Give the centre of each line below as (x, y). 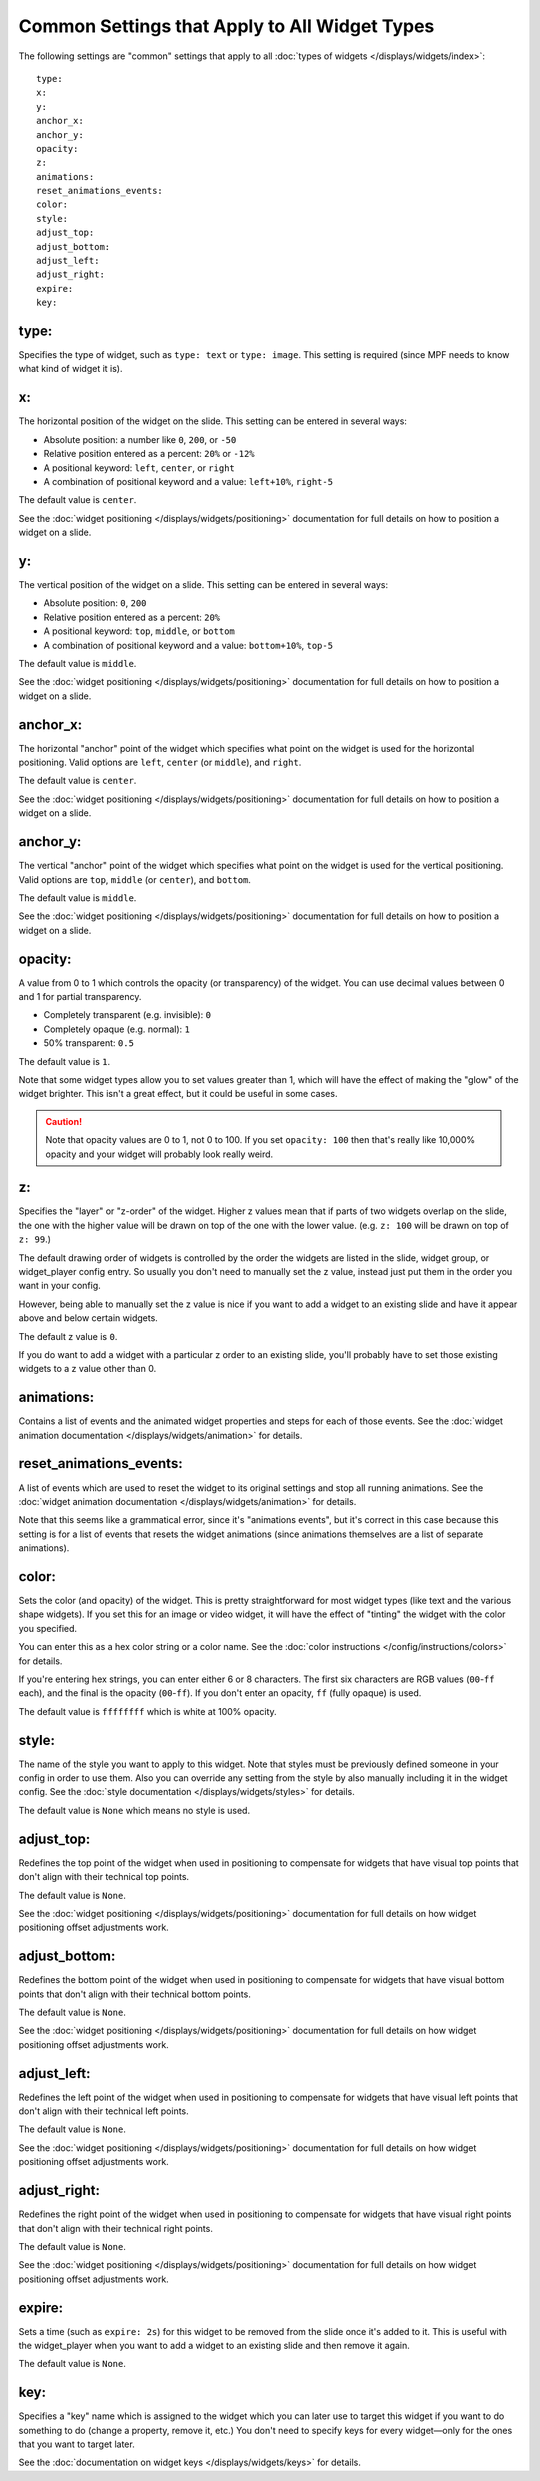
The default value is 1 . (64, 1061)
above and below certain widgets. (88, 1318)
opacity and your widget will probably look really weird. (159, 1154)
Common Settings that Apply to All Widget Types (226, 26)
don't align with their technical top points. (104, 1877)
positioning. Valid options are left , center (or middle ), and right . (160, 762)
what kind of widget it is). (70, 369)
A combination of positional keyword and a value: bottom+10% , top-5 (188, 645)
